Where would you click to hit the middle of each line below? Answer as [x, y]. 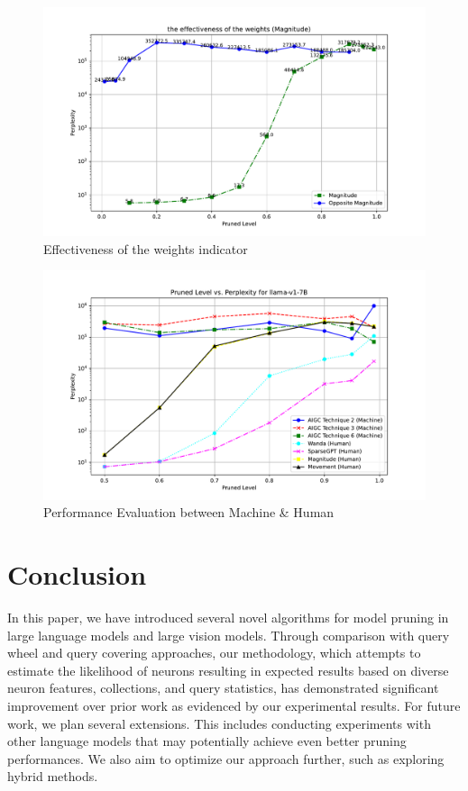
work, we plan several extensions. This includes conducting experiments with [219, 723]
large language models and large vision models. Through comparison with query [229, 635]
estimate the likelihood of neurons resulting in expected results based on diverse [228, 670]
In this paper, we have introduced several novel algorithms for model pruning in [228, 617]
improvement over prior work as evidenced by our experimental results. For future [234, 705]
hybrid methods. [53, 776]
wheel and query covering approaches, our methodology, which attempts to [214, 653]
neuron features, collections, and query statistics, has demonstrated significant [223, 688]
